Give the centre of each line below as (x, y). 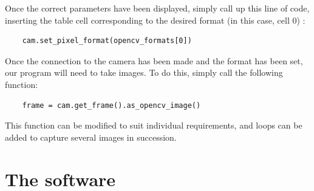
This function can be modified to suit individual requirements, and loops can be (154, 125)
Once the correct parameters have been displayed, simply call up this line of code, (157, 8)
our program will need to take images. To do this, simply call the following (144, 72)
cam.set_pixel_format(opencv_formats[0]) (107, 41)
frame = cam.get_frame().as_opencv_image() (111, 105)
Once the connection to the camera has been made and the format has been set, (154, 60)
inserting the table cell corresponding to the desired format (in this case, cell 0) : (155, 20)
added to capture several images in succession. (91, 137)
